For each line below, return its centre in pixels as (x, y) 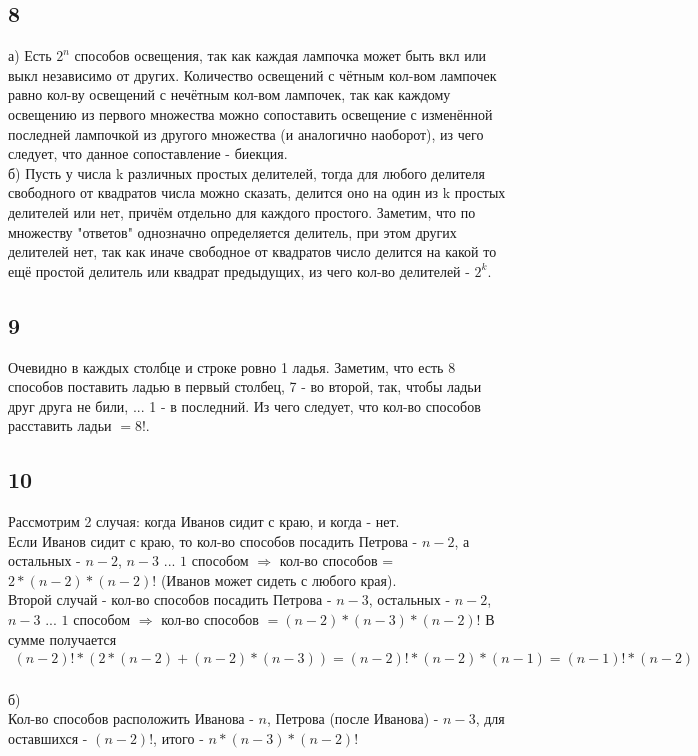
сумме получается (62, 638)
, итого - (178, 738)
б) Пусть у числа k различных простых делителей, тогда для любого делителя (246, 172)
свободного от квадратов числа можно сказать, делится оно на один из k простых (257, 192)
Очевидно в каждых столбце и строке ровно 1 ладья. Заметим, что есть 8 (232, 366)
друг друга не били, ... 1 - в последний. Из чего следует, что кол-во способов (244, 405)
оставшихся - (48, 738)
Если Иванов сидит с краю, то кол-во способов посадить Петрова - (213, 540)
